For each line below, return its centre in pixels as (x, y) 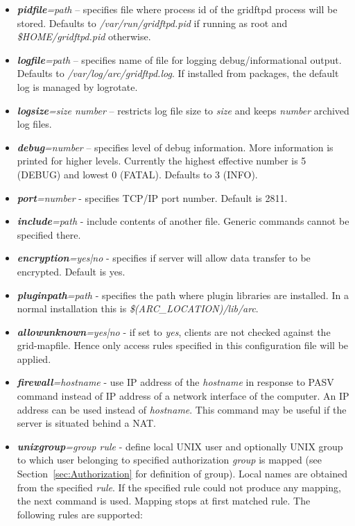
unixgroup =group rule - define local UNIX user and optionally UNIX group (180, 446)
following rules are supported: (80, 514)
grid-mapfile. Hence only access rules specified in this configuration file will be (183, 345)
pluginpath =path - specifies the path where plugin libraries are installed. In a (183, 295)
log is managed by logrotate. (77, 86)
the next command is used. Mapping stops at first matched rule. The (164, 501)
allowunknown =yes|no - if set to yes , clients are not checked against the (174, 331)
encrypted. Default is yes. (71, 271)
